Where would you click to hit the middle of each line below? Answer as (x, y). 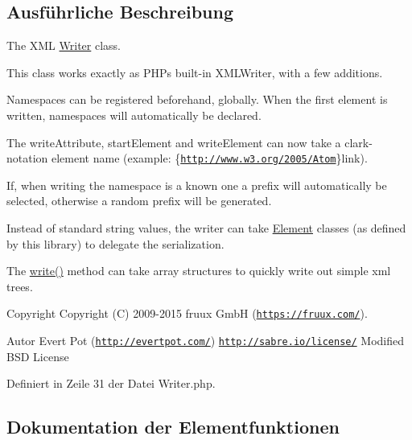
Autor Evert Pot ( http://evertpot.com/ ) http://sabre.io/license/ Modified (206, 341)
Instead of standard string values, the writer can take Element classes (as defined (206, 228)
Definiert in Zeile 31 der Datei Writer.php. (111, 383)
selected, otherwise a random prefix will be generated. (139, 201)
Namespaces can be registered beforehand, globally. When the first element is (197, 99)
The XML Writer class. (64, 45)
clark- (358, 142)
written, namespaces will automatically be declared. (134, 115)
